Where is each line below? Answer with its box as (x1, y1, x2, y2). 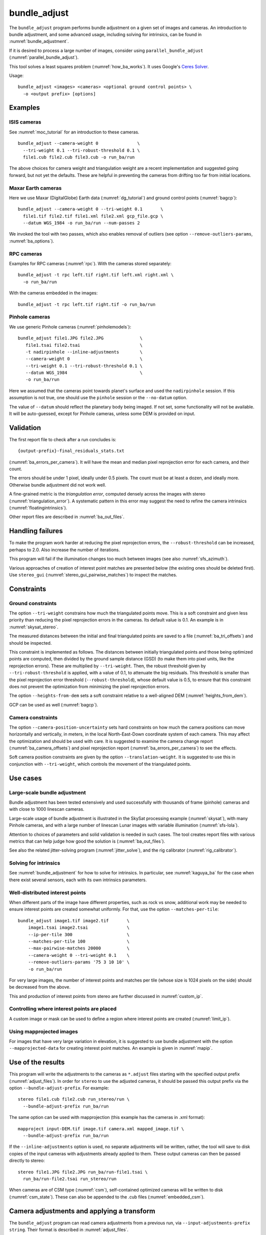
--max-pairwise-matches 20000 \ (28, 946, 130, 951)
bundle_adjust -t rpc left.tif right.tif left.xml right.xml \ (18, 272, 174, 278)
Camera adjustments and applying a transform (9, 1207, 155, 1215)
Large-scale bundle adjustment (9, 789, 86, 796)
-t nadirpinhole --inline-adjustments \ (25, 349, 143, 355)
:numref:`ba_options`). (9, 238, 54, 244)
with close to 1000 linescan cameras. (9, 806, 85, 812)
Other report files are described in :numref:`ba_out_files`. (9, 514, 125, 520)
